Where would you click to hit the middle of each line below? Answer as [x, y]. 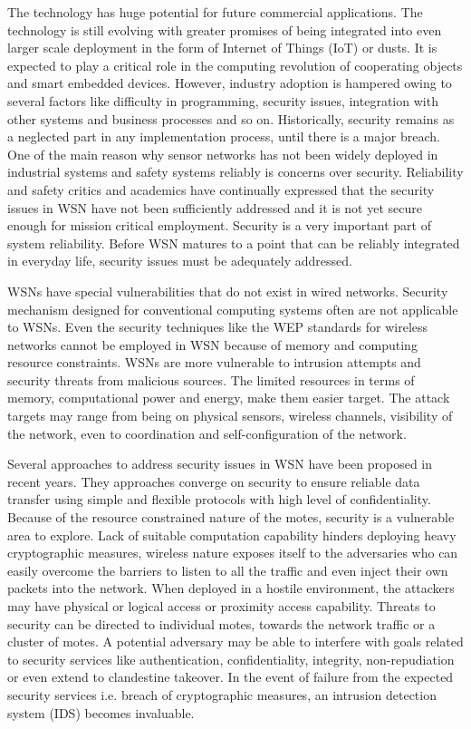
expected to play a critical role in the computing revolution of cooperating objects [235, 65]
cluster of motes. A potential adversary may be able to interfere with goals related [235, 642]
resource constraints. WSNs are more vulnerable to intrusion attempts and [214, 362]
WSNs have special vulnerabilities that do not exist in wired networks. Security [228, 291]
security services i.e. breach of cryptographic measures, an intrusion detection [222, 694]
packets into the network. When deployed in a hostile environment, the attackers [231, 588]
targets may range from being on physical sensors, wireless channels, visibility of [230, 416]
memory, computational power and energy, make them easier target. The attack [229, 398]
